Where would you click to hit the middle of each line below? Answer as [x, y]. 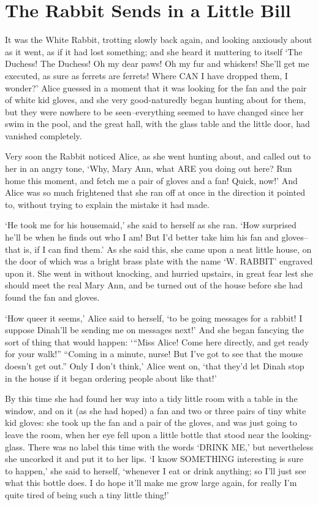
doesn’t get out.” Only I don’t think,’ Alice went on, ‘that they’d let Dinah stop [155, 365]
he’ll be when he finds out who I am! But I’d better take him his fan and [142, 237]
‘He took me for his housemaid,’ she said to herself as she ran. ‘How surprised [151, 225]
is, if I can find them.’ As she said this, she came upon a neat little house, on [168, 249]
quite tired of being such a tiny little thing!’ [87, 494]
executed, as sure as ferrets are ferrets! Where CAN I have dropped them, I [146, 75]
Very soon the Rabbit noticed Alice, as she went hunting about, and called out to [158, 156]
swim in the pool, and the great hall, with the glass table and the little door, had [157, 124]
